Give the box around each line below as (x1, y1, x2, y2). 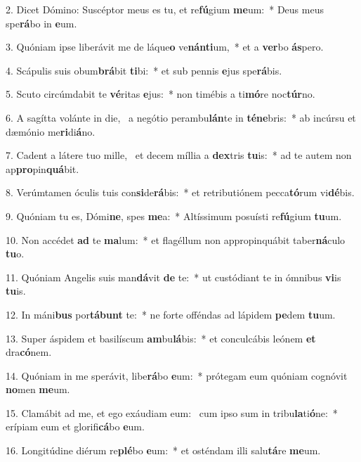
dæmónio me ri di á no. (6, 124, 96, 139)
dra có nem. (6, 345, 52, 359)
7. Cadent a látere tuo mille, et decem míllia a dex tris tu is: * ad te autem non (6, 148, 352, 162)
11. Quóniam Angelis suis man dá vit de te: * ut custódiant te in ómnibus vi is (6, 269, 341, 284)
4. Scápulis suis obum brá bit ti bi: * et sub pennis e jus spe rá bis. (6, 63, 282, 77)
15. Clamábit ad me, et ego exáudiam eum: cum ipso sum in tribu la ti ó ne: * (6, 405, 338, 420)
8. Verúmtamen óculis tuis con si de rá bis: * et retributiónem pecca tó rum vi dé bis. (6, 185, 355, 200)
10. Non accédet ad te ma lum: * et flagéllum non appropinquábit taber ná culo (6, 232, 346, 247)
